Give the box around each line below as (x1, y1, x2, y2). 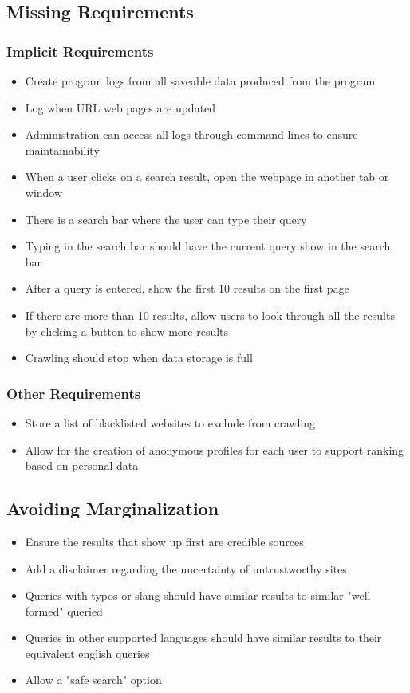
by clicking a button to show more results (25, 322, 229, 339)
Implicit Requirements (6, 41, 154, 61)
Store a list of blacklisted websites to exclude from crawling (25, 414, 316, 431)
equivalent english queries (25, 644, 150, 661)
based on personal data (25, 457, 139, 474)
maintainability (25, 141, 100, 158)
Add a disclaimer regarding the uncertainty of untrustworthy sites (25, 560, 347, 577)
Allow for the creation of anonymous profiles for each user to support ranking (25, 441, 404, 458)
